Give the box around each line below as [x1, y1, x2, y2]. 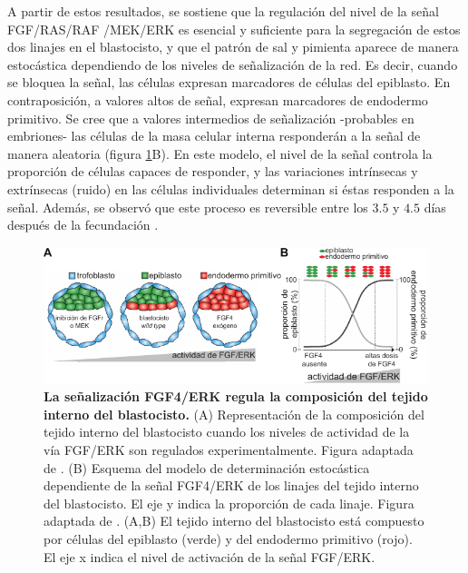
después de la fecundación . [7, 215, 159, 234]
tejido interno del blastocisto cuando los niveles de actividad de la [44, 422, 410, 441]
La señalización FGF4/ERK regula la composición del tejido [44, 387, 428, 406]
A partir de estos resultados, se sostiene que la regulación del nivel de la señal [7, 2, 439, 20]
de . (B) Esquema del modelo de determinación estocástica [44, 458, 370, 477]
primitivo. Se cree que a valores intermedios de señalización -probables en [7, 108, 414, 127]
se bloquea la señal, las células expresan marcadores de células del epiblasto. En [7, 73, 451, 92]
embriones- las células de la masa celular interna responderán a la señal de [7, 126, 421, 145]
